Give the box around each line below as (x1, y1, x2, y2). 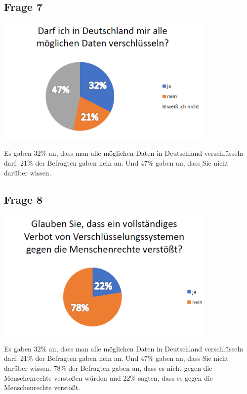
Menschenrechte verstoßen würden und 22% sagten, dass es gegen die (4, 372, 213, 383)
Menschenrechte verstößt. (4, 382, 81, 393)
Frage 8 (4, 191, 43, 207)
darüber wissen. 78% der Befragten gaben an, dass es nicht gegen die (4, 363, 212, 373)
